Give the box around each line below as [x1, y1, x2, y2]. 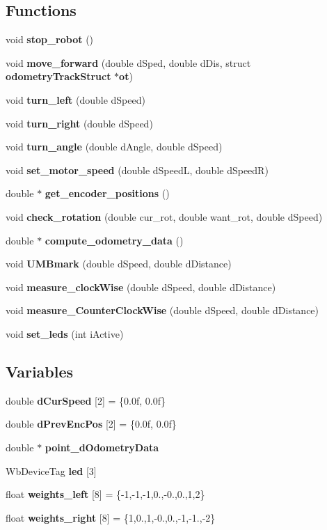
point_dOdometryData [45, 439, 159, 454]
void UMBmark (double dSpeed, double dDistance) [6, 256, 232, 271]
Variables [6, 360, 74, 382]
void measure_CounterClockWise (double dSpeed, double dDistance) [6, 303, 319, 318]
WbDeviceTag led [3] [6, 463, 97, 478]
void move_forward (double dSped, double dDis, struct [6, 55, 251, 70]
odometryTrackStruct [6, 69, 111, 84]
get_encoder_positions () [45, 186, 170, 201]
